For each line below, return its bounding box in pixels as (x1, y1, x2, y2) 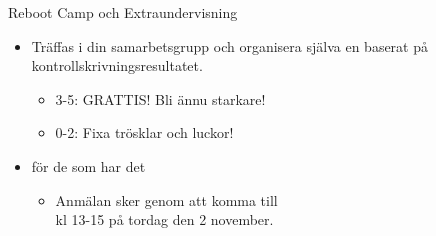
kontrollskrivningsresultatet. (31, 55, 203, 76)
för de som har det (31, 155, 146, 176)
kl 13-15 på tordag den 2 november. (55, 209, 274, 230)
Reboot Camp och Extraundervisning (8, 2, 238, 22)
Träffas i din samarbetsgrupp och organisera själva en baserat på (31, 35, 428, 56)
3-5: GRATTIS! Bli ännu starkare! (55, 88, 266, 109)
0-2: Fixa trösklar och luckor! (55, 122, 234, 143)
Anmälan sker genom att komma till (55, 189, 278, 210)
